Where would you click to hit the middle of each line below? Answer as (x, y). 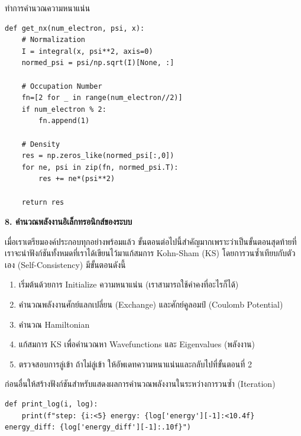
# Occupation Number (62, 86)
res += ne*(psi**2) (77, 179)
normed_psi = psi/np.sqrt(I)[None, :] (98, 63)
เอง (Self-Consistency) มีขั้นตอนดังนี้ (65, 264)
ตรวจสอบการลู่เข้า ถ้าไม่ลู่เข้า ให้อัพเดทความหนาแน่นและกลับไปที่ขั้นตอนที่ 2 (135, 364)
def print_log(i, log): (51, 404)
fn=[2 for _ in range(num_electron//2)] (102, 98)
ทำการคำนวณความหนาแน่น (48, 8)
